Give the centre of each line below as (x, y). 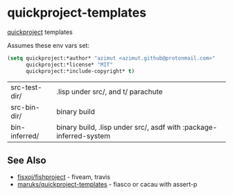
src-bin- (25, 107)
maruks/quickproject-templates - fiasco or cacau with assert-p (107, 185)
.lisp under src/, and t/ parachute (110, 92)
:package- (200, 127)
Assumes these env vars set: (49, 45)
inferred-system (84, 135)
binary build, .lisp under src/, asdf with (119, 127)
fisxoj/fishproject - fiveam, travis (64, 177)
